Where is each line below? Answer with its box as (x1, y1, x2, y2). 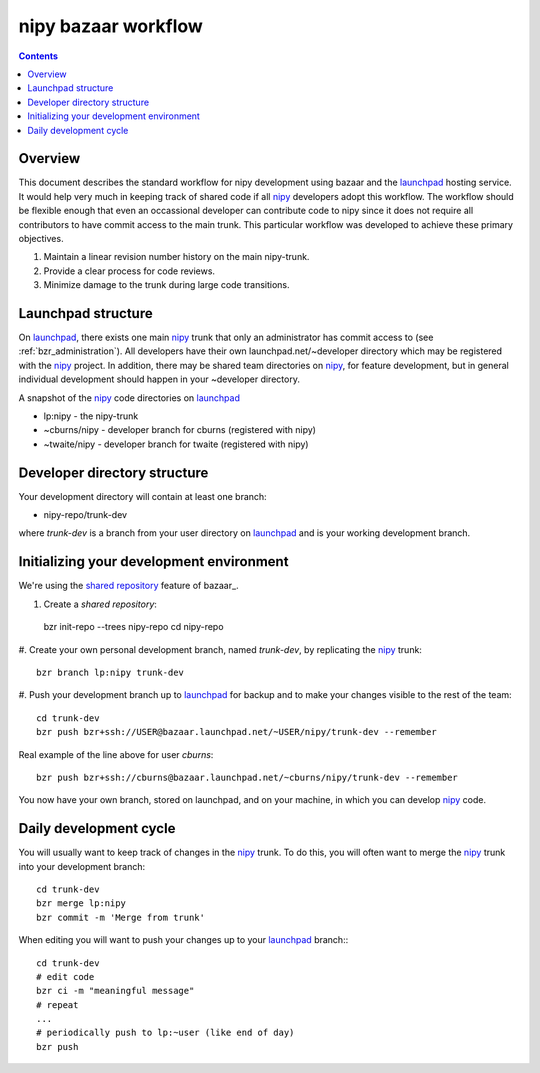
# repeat (36, 999, 79, 1010)
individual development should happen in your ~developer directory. (18, 373, 300, 385)
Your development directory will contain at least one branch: (18, 490, 267, 502)
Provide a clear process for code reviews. (43, 265, 215, 277)
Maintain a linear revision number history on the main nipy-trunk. (43, 251, 310, 263)
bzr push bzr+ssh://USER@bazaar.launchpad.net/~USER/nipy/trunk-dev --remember (36, 726, 437, 738)
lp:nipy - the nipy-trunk (43, 410, 139, 422)
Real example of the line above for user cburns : (18, 748, 214, 760)
